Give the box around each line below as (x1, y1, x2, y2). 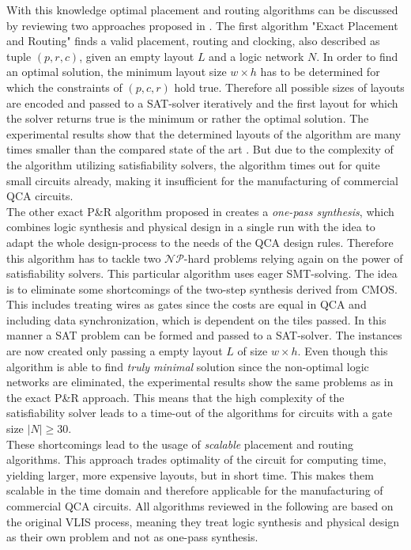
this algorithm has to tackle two (6, 249, 161, 266)
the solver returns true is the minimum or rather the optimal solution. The (6, 110, 369, 127)
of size (237, 343, 268, 359)
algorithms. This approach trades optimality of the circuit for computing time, (6, 451, 386, 468)
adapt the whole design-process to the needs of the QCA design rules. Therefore (6, 233, 394, 250)
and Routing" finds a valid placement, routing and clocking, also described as (6, 32, 380, 49)
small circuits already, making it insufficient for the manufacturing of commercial (6, 172, 398, 188)
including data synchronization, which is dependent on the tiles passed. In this (6, 311, 386, 328)
